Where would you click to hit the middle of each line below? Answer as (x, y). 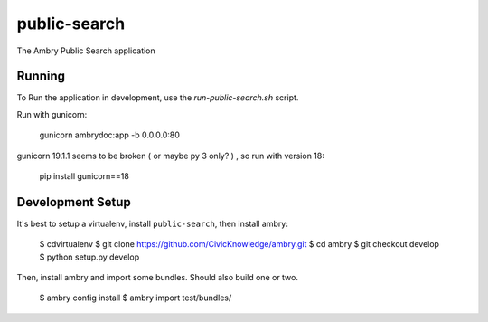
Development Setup (74, 202)
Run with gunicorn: (52, 114)
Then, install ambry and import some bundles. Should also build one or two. (157, 278)
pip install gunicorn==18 (84, 176)
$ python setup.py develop (89, 257)
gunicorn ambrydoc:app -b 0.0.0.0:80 (110, 135)
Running (41, 76)
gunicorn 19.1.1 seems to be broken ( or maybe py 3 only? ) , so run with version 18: (170, 156)
